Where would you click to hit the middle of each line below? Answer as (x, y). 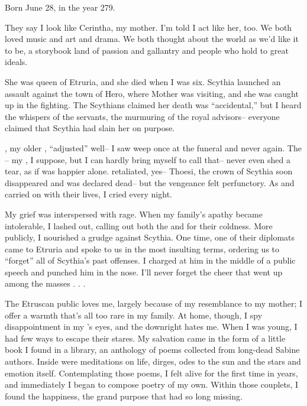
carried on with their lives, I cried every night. (88, 194)
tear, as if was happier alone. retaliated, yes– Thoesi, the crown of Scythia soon (149, 171)
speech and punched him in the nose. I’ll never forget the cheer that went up (144, 272)
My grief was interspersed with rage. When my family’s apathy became (134, 214)
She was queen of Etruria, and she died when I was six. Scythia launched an (143, 81)
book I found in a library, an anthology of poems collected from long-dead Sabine (152, 350)
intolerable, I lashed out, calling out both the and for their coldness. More (139, 225)
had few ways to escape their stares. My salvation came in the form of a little (145, 338)
